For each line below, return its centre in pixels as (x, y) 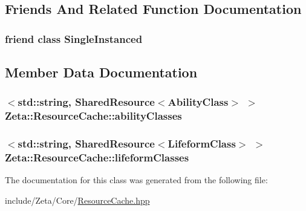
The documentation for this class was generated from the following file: (136, 180)
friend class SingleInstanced (74, 38)
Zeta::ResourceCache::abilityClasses (93, 116)
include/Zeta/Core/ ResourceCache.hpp (77, 200)
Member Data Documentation (101, 72)
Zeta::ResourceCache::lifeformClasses (97, 157)
